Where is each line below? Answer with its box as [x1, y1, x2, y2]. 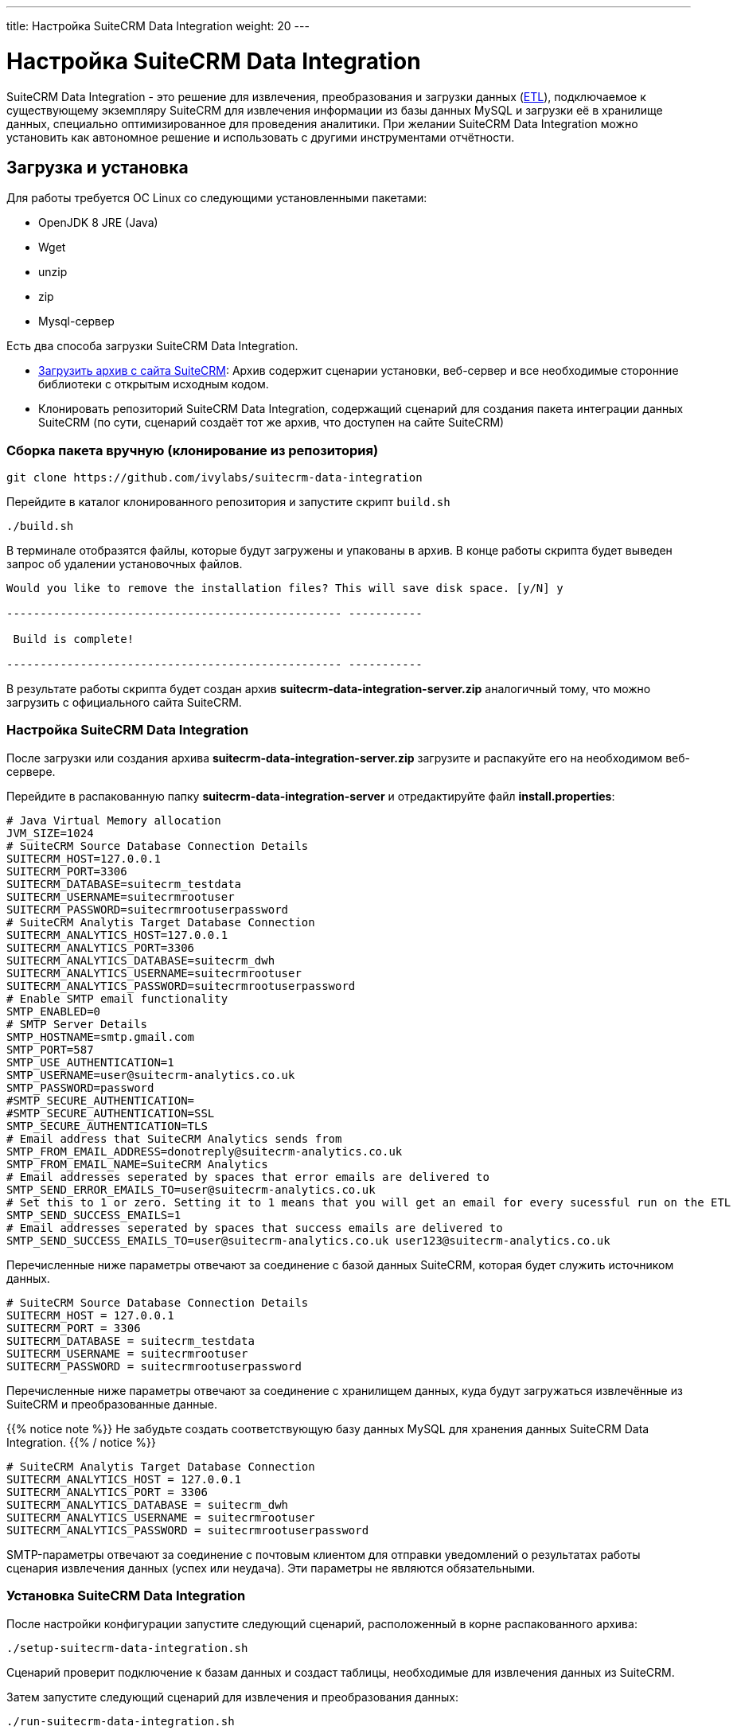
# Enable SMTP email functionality [6, 992, 228, 1005]
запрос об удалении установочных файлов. [6, 557, 243, 571]
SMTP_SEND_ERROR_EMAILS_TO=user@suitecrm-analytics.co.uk [6, 1183, 376, 1196]
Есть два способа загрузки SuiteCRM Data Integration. [6, 339, 298, 353]
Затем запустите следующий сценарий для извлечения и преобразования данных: [6, 1689, 459, 1704]
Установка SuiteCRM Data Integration [6, 1588, 246, 1604]
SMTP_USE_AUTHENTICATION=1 [6, 1055, 174, 1069]
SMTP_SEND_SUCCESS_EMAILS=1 [6, 1208, 181, 1222]
